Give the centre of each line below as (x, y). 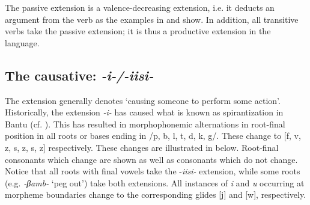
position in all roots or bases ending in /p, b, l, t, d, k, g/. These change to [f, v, (153, 136)
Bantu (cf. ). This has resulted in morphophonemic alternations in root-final (145, 124)
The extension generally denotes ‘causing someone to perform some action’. (143, 100)
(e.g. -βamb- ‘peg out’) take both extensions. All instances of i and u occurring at (155, 182)
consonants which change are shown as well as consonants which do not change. (151, 159)
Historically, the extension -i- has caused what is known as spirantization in (144, 112)
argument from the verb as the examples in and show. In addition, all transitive (152, 19)
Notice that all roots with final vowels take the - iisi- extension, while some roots (153, 171)
